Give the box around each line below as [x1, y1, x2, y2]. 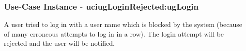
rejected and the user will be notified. [4, 38, 115, 48]
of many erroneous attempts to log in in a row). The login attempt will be [4, 28, 224, 38]
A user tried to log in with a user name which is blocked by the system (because [4, 19, 243, 29]
